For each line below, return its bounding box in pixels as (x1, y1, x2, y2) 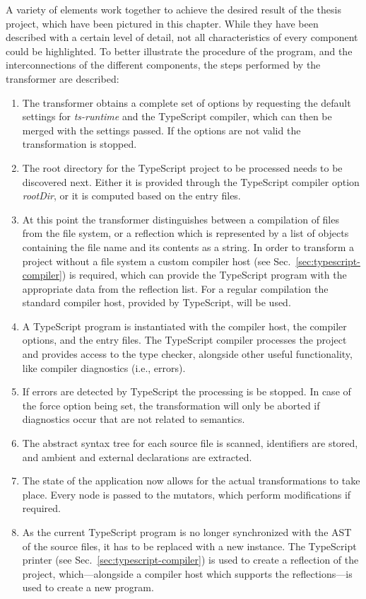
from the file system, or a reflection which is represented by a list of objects (22, 226, 349, 240)
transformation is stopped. (22, 136, 137, 151)
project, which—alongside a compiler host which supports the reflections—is (22, 566, 353, 581)
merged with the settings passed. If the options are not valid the (22, 122, 301, 137)
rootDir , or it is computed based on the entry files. (22, 188, 241, 203)
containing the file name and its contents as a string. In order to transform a (22, 239, 354, 254)
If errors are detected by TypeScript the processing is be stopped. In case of (22, 384, 351, 399)
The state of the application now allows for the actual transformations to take (22, 473, 360, 488)
